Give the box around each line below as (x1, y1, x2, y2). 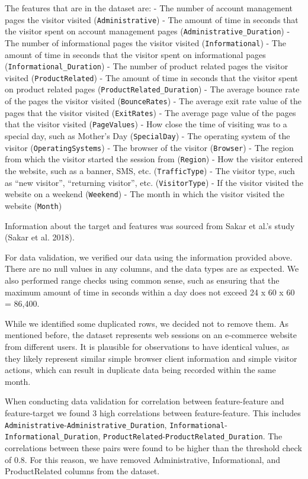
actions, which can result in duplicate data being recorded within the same (5, 364, 276, 376)
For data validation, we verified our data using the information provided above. (5, 250, 293, 263)
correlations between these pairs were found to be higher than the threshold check (5, 441, 302, 454)
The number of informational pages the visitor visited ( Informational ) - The (5, 36, 286, 49)
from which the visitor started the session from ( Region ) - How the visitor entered (5, 153, 303, 165)
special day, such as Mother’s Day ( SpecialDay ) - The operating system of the (5, 130, 290, 142)
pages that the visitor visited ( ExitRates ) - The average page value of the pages (5, 106, 296, 118)
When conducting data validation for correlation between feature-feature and (5, 395, 284, 407)
